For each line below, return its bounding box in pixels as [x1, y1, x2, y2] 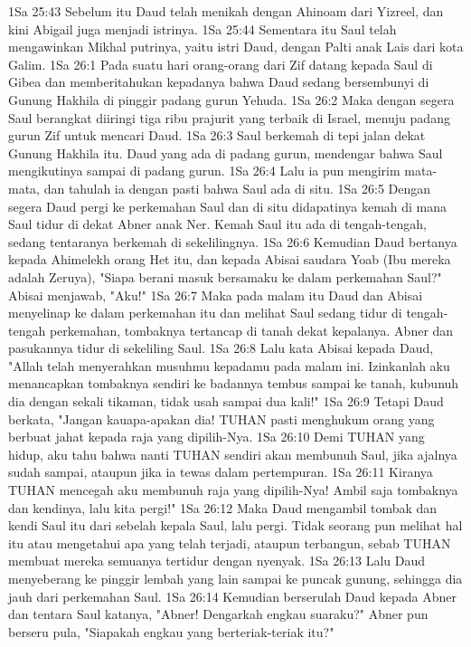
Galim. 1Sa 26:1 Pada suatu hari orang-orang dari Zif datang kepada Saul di [8, 54, 433, 73]
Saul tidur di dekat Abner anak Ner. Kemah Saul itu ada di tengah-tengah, [8, 214, 427, 233]
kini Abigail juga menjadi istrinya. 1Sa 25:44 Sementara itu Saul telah [8, 19, 397, 38]
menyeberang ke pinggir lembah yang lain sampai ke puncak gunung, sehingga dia [8, 569, 463, 587]
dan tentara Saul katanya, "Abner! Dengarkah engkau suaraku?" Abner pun [8, 604, 429, 623]
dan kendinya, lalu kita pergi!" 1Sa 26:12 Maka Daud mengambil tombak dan [8, 498, 438, 517]
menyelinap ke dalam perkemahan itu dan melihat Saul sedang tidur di [8, 303, 402, 322]
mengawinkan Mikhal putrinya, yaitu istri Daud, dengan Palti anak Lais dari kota [8, 37, 464, 56]
